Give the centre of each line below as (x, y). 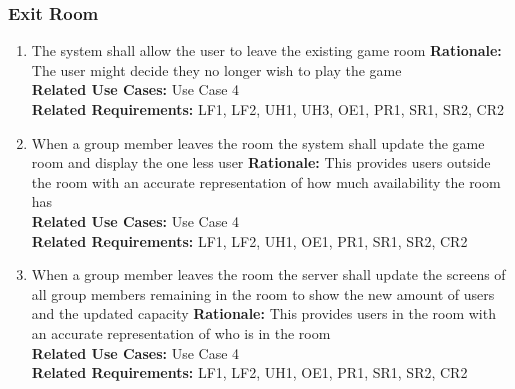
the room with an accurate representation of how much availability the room (266, 181)
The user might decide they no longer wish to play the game (216, 69)
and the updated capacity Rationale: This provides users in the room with (263, 313)
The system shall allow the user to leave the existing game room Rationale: (266, 50)
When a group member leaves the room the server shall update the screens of (268, 274)
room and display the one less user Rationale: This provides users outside (261, 162)
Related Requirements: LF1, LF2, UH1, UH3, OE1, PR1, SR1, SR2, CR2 (267, 109)
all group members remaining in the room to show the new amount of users (263, 293)
